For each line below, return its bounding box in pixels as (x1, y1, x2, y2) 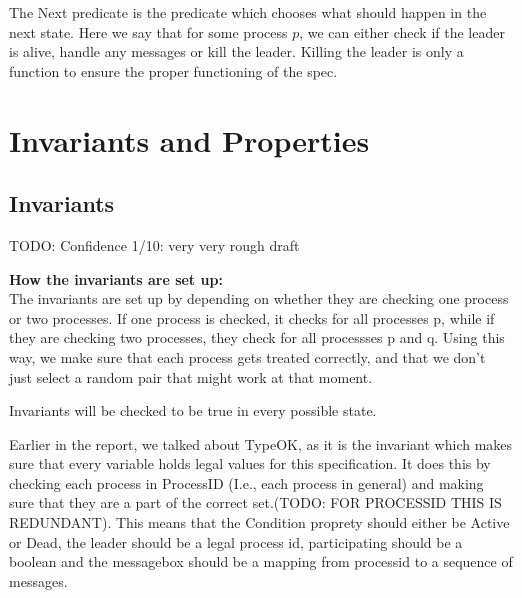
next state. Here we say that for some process (9, 21, 288, 42)
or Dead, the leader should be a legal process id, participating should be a (9, 531, 463, 552)
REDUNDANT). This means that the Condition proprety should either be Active (9, 512, 510, 533)
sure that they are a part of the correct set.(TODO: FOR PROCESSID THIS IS (9, 492, 502, 513)
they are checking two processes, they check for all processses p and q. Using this (9, 327, 505, 348)
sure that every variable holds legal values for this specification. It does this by (9, 453, 491, 474)
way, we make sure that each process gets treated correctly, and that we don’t (9, 346, 486, 367)
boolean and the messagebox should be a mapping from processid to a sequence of (9, 551, 513, 572)
